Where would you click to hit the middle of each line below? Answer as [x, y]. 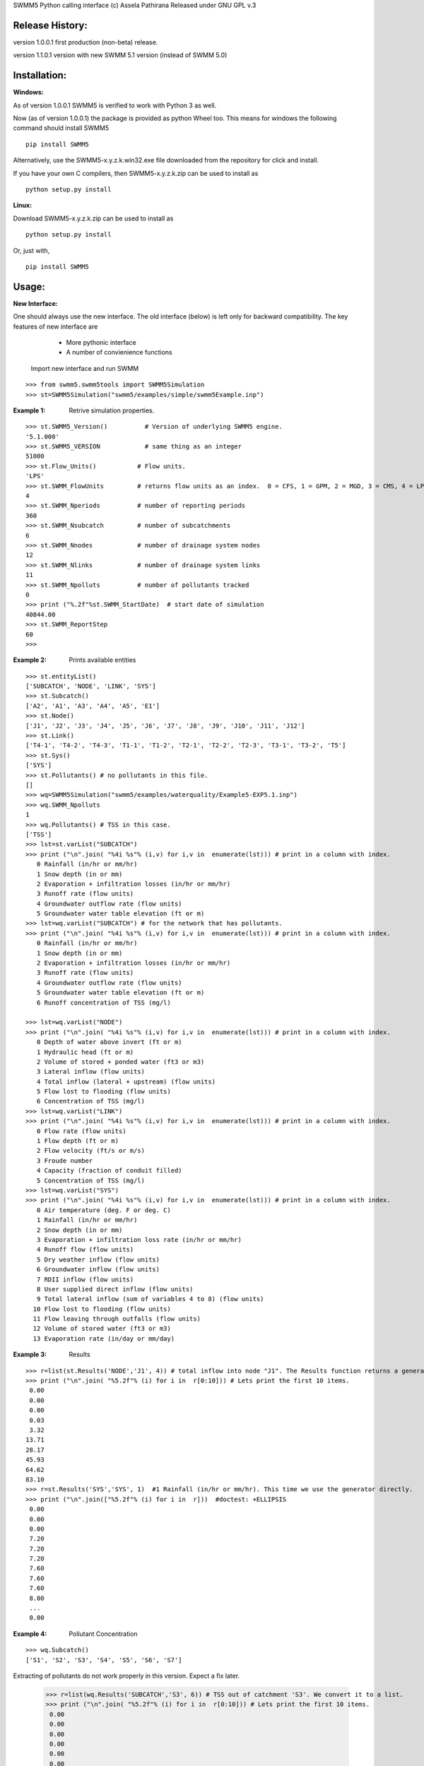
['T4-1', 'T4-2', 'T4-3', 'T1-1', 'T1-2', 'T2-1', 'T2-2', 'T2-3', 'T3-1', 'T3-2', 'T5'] [186, 746]
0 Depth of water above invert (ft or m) [110, 1042]
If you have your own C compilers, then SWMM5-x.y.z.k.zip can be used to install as [136, 173]
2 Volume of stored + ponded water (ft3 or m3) [120, 1062]
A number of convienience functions [119, 352]
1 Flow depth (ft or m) [78, 1141]
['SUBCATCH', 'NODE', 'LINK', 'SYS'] [91, 686]
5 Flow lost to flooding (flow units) [104, 1092]
